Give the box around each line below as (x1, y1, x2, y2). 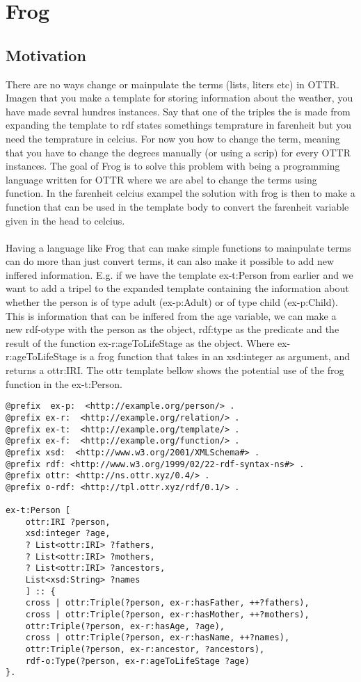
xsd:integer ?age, (25, 528, 111, 539)
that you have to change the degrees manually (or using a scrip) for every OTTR (6, 145, 351, 159)
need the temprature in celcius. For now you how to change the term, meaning (6, 131, 340, 145)
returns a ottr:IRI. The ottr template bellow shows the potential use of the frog (6, 363, 344, 377)
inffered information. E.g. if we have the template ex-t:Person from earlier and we (6, 267, 353, 282)
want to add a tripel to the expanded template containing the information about (6, 281, 349, 295)
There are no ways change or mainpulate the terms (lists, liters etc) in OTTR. (6, 76, 339, 91)
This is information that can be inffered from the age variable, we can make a (6, 308, 337, 323)
